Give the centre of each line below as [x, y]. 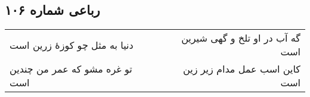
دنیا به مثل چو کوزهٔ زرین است [72, 45]
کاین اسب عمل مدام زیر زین [242, 69]
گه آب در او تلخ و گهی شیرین [241, 38]
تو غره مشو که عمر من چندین [71, 69]
